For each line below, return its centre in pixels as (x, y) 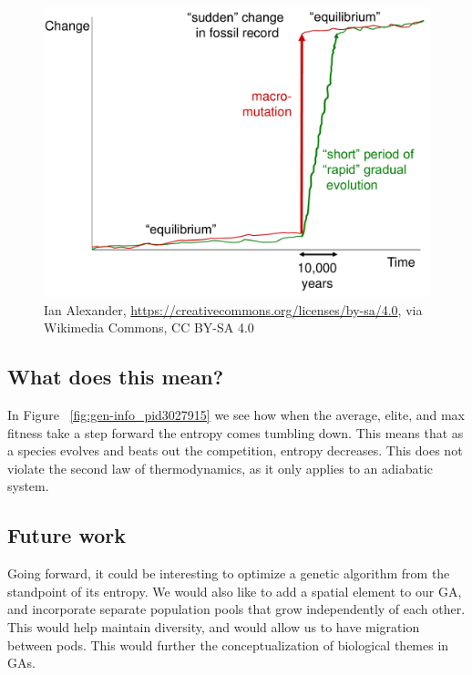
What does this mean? (116, 377)
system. (28, 486)
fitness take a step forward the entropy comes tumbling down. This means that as (236, 432)
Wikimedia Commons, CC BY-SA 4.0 (149, 327)
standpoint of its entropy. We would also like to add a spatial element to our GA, (235, 591)
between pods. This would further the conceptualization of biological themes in (228, 644)
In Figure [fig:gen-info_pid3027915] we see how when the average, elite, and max (236, 414)
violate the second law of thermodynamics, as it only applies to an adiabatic (221, 468)
